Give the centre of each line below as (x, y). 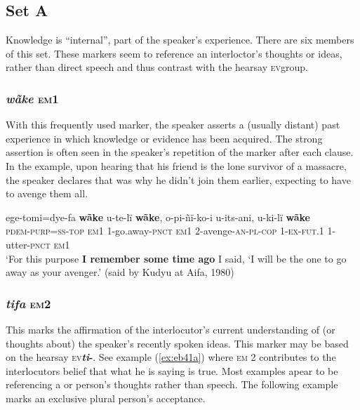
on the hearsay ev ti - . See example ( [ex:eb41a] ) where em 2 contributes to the (171, 357)
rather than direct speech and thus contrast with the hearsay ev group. (157, 67)
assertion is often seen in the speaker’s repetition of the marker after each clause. (180, 152)
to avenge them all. (47, 193)
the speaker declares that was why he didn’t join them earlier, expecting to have (178, 179)
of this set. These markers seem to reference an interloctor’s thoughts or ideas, (174, 53)
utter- (18, 244)
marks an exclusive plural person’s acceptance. (106, 398)
